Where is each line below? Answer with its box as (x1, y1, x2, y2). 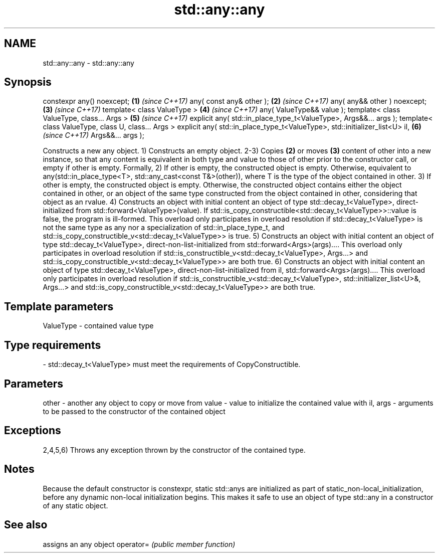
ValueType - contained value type (43, 321, 154, 330)
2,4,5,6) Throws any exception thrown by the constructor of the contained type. (43, 445, 306, 454)
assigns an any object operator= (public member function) (43, 539, 236, 548)
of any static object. (43, 501, 108, 510)
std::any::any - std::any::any (43, 58, 134, 67)
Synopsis (4, 76, 52, 89)
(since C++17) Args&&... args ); (43, 131, 144, 140)
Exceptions (4, 424, 61, 437)
